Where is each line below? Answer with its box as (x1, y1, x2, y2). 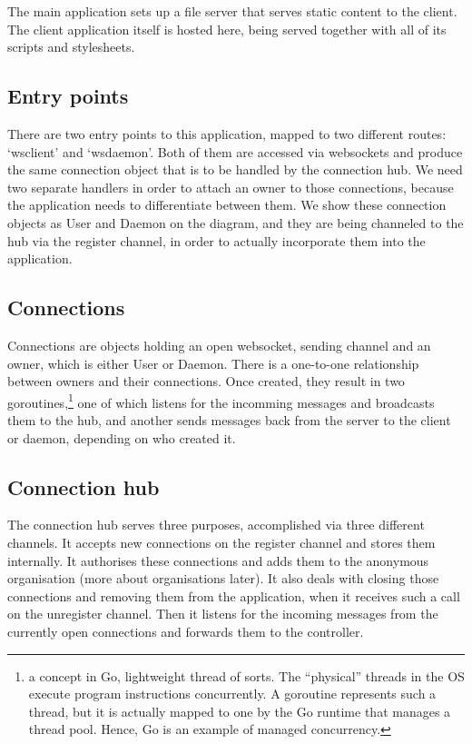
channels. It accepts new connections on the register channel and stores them (7, 532, 436, 551)
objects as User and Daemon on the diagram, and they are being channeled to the (7, 213, 464, 232)
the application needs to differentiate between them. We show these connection (7, 195, 447, 214)
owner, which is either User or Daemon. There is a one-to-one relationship (7, 353, 419, 372)
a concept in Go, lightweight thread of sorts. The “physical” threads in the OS (28, 666, 465, 685)
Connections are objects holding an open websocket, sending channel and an (7, 335, 431, 354)
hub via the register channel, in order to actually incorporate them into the (7, 231, 426, 250)
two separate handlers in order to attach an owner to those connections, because (7, 177, 454, 196)
